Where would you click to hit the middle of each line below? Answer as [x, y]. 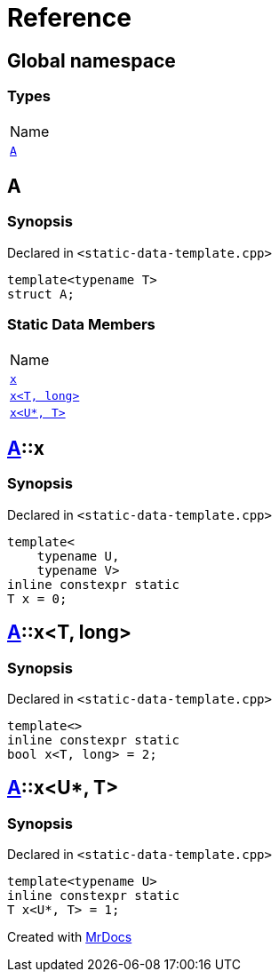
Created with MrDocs [70, 937]
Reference [69, 18]
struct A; [41, 294]
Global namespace [92, 60]
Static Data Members [81, 325]
